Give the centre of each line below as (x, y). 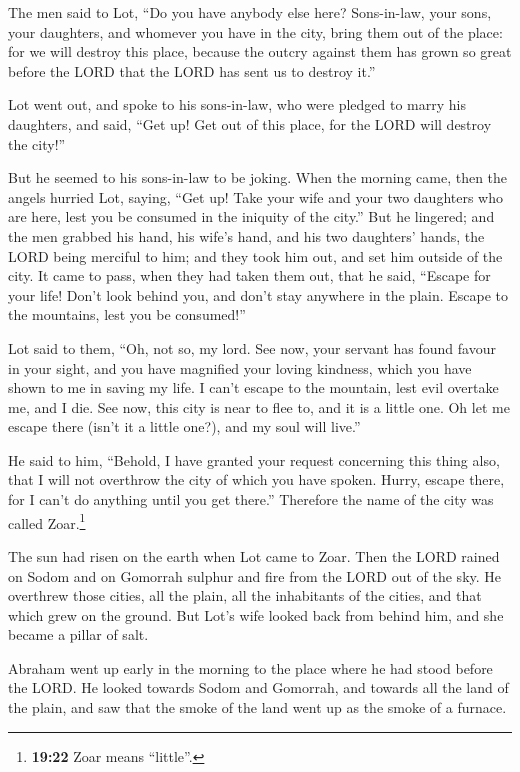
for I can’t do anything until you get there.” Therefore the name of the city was (251, 499)
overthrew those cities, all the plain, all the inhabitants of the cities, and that (245, 595)
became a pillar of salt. (78, 634)
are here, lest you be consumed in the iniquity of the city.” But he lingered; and (251, 216)
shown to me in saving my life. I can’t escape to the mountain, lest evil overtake (253, 387)
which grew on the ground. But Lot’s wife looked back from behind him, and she (256, 614)
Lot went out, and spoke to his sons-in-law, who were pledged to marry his (237, 104)
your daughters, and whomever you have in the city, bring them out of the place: (255, 31)
